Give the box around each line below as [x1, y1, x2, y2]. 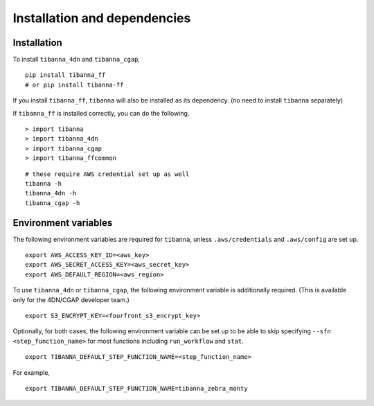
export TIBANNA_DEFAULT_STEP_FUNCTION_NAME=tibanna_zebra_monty [25, 385, 249, 392]
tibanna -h [25, 179, 62, 187]
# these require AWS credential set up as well [25, 170, 190, 178]
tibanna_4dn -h [25, 189, 77, 197]
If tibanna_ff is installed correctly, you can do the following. [12, 109, 190, 117]
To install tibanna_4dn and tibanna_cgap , [12, 55, 141, 64]
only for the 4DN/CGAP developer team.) [12, 295, 130, 304]
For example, [12, 368, 51, 377]
